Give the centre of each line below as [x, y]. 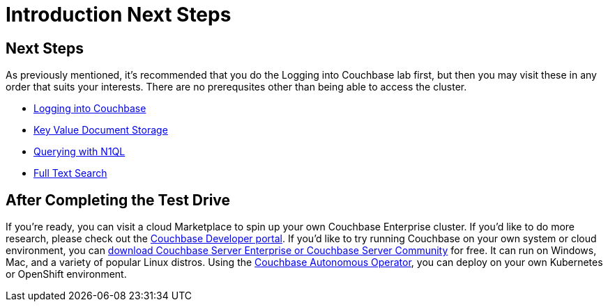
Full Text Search [70, 173]
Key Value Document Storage [101, 130]
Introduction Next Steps [119, 15]
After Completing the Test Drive [118, 200]
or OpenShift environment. [66, 274]
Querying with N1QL [79, 152]
